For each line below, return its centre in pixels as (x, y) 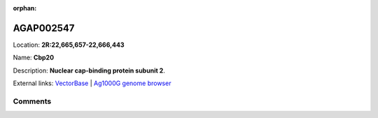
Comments (32, 101)
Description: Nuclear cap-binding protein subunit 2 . (89, 71)
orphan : (25, 8)
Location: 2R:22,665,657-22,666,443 (69, 45)
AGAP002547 (44, 28)
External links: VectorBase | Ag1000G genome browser (92, 83)
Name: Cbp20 (34, 58)
